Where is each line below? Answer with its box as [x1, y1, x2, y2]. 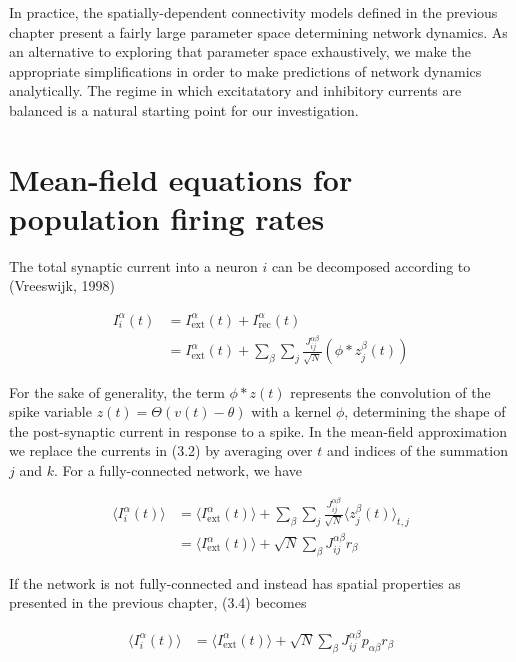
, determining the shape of [344, 401, 506, 422]
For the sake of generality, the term [9, 381, 225, 402]
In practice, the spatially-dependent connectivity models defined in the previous [9, 2, 498, 22]
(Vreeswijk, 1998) [9, 275, 115, 296]
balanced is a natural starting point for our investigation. [9, 99, 359, 120]
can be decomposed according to [271, 255, 471, 276]
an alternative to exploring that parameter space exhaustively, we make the [9, 41, 471, 62]
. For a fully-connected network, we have [53, 459, 302, 480]
